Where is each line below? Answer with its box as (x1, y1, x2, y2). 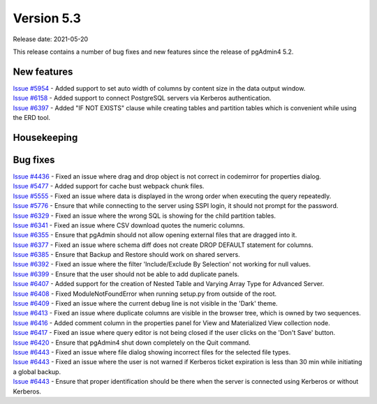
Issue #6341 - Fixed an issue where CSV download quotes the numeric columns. (13, 220, 245, 230)
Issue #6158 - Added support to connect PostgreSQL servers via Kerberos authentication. (13, 94, 272, 103)
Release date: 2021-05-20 (13, 35, 89, 43)
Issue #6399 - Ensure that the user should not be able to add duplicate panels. (13, 269, 239, 278)
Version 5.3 (13, 10, 82, 26)
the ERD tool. (13, 114, 51, 122)
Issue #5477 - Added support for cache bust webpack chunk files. (13, 182, 205, 190)
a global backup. (13, 367, 61, 376)
